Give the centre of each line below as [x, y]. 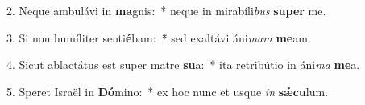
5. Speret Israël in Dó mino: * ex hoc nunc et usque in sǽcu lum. [168, 91]
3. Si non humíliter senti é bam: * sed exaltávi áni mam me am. [159, 37]
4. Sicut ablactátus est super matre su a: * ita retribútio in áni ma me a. [183, 65]
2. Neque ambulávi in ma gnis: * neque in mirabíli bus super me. [166, 10]
